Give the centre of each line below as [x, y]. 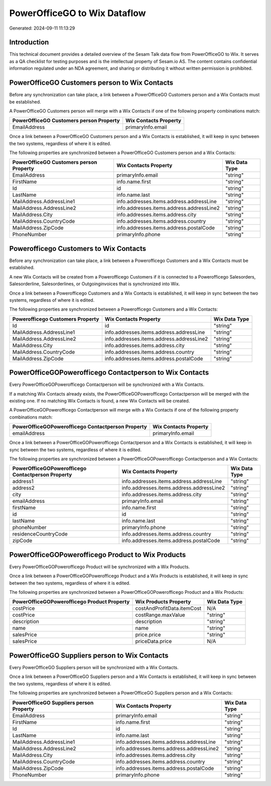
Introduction [29, 42]
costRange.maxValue [160, 615]
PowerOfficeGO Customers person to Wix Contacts [91, 83]
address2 [24, 488]
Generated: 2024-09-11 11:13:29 [42, 28]
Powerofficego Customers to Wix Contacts [78, 248]
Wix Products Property [163, 602]
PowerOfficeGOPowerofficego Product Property [71, 602]
